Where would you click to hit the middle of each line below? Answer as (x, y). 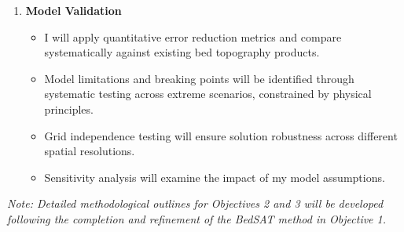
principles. (69, 109)
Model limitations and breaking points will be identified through (199, 78)
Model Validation (73, 10)
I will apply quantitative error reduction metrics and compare (193, 36)
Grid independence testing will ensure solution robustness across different (221, 135)
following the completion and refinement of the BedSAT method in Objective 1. (197, 218)
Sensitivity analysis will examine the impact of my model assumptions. (215, 177)
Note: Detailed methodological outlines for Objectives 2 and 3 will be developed (195, 203)
